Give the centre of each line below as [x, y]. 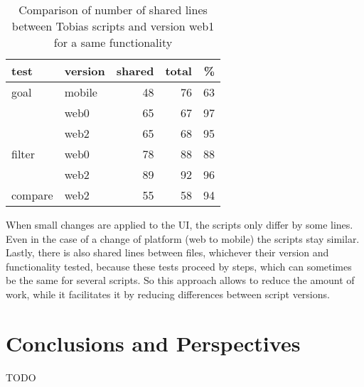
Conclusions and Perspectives [153, 343]
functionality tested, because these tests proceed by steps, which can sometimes [179, 266]
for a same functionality [113, 42]
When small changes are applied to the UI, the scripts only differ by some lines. [180, 224]
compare [32, 195]
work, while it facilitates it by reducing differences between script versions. [168, 294]
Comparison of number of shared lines [113, 10]
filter [23, 154]
